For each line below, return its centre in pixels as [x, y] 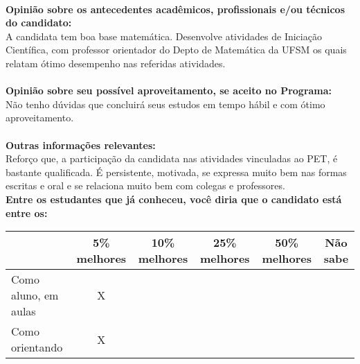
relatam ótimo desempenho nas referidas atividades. [116, 63]
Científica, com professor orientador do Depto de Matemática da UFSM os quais [176, 50]
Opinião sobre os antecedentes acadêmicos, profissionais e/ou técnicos [175, 9]
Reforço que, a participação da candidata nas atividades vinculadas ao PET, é [172, 158]
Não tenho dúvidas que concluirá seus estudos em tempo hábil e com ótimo [165, 104]
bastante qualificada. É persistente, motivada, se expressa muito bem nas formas [176, 172]
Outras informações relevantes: [81, 145]
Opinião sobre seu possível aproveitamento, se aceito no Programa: [169, 90]
